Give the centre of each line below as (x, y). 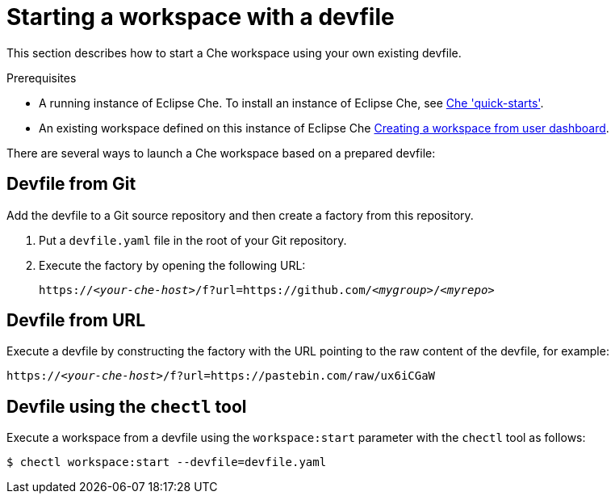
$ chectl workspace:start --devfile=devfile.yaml (167, 462)
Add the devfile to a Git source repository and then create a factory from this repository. (240, 215)
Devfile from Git (71, 184)
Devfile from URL (76, 321)
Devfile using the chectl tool (127, 406)
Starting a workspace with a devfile (201, 17)
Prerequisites (42, 78)
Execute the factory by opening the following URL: (172, 265)
